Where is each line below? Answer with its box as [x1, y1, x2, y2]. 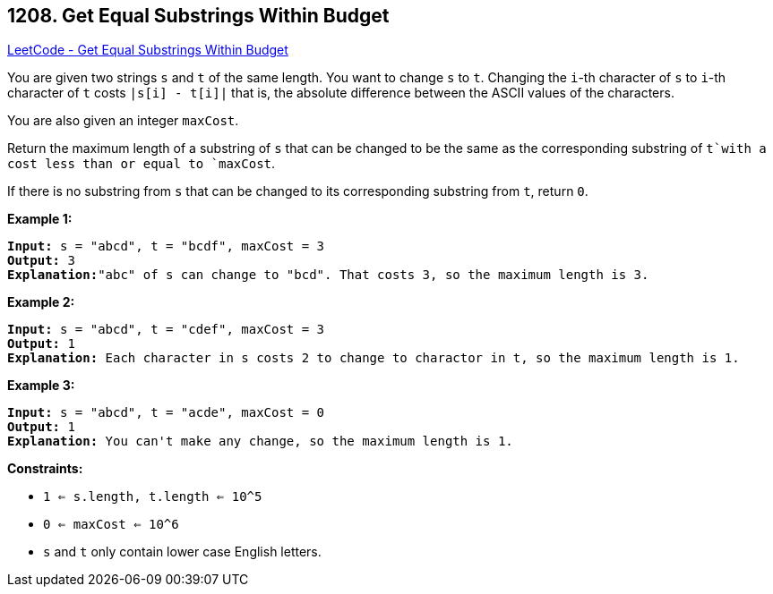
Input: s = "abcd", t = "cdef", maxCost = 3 [7, 322, 325, 337]
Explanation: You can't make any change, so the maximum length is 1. [7, 434, 513, 449]
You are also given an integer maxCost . [7, 113, 239, 129]
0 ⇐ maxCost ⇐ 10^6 [43, 517, 179, 532]
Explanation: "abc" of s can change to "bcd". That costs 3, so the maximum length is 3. [7, 267, 649, 283]
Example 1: [7, 211, 73, 227]
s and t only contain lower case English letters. [43, 544, 322, 560]
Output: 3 [7, 253, 75, 268]
